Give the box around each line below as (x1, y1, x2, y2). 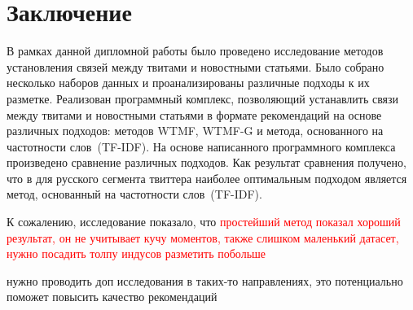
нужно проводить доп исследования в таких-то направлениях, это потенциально (7, 272, 403, 289)
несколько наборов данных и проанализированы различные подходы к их (7, 74, 370, 91)
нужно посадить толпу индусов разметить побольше (7, 245, 266, 262)
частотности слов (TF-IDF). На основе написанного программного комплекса (7, 138, 396, 155)
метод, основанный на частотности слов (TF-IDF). (7, 186, 262, 203)
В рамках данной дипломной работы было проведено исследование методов (7, 42, 384, 59)
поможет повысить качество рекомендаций (7, 288, 217, 305)
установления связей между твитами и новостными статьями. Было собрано (7, 58, 384, 75)
